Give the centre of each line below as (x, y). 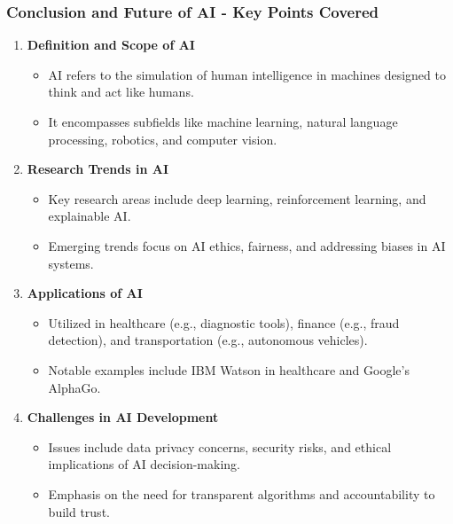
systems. (71, 263)
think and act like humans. (121, 92)
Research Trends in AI (98, 169)
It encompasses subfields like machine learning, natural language (223, 121)
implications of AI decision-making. (144, 464)
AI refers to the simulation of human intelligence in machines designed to (247, 74)
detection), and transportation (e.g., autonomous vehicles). (208, 340)
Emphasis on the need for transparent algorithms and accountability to (242, 493)
